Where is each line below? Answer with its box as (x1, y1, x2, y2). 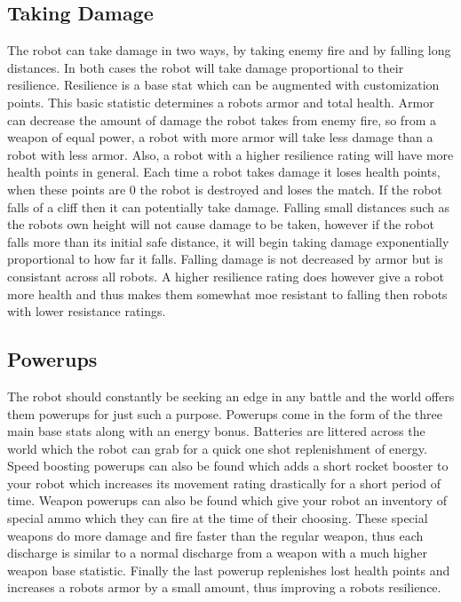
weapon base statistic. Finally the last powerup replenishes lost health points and (7, 560, 450, 579)
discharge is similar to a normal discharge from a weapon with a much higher (7, 543, 428, 562)
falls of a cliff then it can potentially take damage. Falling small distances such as (7, 197, 450, 216)
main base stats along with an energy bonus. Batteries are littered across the (7, 422, 425, 440)
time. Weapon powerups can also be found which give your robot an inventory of (7, 491, 448, 510)
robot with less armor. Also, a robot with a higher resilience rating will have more (7, 145, 454, 163)
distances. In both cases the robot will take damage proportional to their (7, 58, 404, 76)
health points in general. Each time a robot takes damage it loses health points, (7, 162, 441, 181)
